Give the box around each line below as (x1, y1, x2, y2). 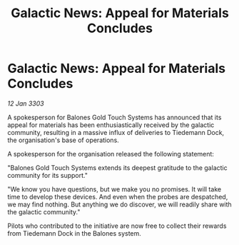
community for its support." (7, 171, 88, 179)
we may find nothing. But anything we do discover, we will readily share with (7, 200, 232, 209)
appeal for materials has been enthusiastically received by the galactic (7, 120, 215, 129)
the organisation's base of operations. (7, 136, 119, 144)
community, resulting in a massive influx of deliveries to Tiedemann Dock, (7, 128, 225, 136)
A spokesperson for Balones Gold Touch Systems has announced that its (7, 113, 222, 121)
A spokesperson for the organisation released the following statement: (7, 149, 214, 158)
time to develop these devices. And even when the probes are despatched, (7, 192, 228, 201)
